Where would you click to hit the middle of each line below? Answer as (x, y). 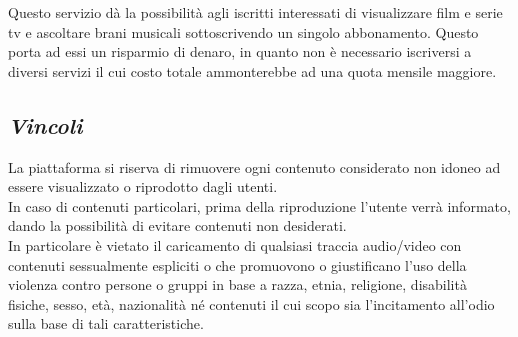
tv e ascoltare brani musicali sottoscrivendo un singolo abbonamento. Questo (243, 31)
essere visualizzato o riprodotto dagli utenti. (143, 186)
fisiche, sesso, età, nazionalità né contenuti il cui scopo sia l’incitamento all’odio (251, 303)
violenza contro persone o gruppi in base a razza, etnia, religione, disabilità (237, 284)
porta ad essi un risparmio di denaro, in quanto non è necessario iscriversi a (240, 51)
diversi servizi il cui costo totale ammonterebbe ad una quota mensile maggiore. (252, 70)
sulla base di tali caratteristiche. (106, 323)
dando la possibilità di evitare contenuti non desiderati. (177, 225)
